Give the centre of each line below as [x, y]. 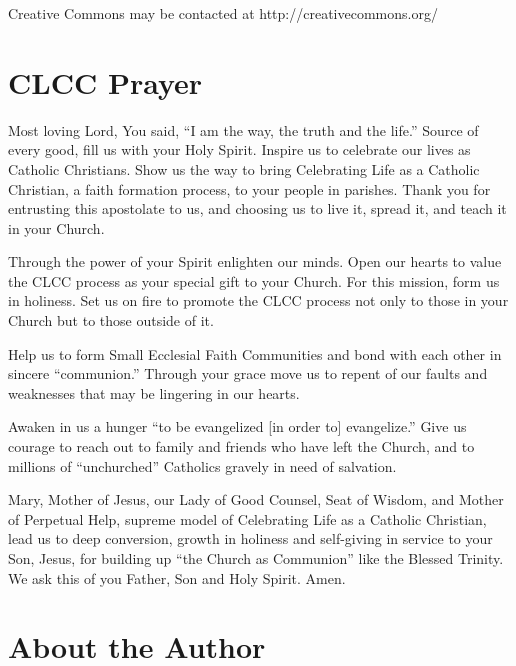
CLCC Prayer [105, 81]
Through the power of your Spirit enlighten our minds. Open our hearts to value [255, 261]
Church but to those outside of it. [111, 320]
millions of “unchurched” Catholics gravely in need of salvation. [202, 465]
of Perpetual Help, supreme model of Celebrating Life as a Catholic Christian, [247, 518]
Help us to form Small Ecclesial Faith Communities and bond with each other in [255, 353]
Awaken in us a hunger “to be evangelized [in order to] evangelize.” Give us [237, 426]
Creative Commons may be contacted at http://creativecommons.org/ [223, 13]
